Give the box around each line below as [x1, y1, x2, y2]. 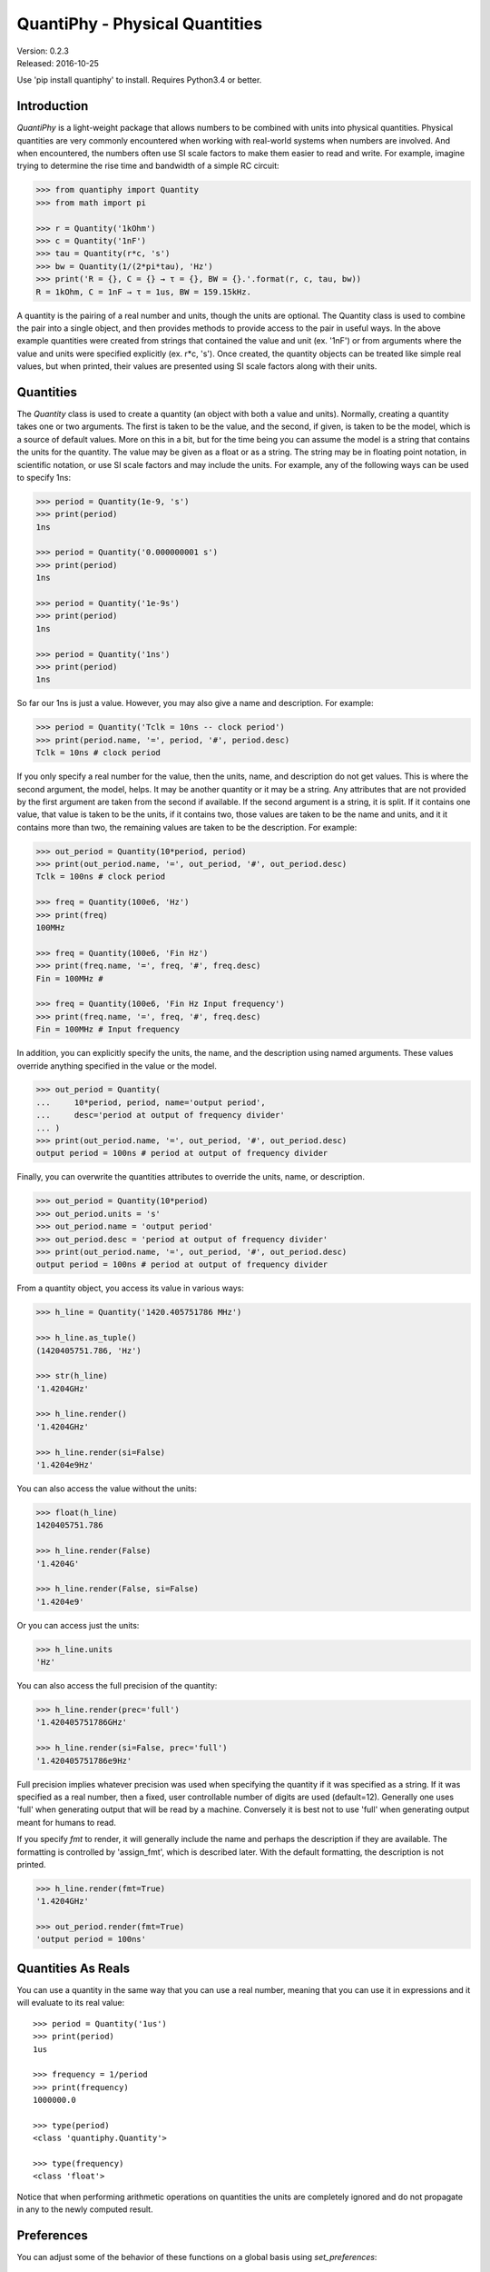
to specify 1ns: [16, 472, 72, 483]
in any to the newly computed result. [16, 2204, 153, 2215]
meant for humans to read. [16, 1817, 117, 1828]
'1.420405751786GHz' [35, 1718, 127, 1728]
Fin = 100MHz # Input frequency [35, 1024, 181, 1035]
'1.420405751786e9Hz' [35, 1755, 132, 1766]
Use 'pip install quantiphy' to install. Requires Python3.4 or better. [16, 75, 262, 85]
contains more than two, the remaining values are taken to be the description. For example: [16, 822, 358, 832]
